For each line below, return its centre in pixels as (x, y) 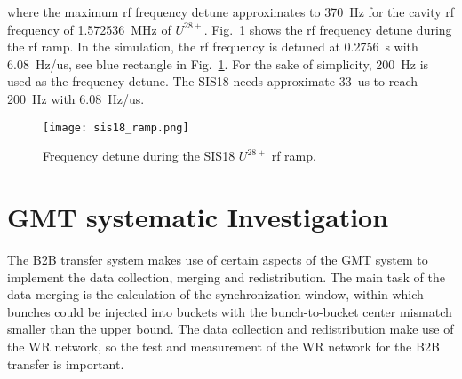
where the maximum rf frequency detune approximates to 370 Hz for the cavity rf (231, 12)
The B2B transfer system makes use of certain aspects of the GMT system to (218, 259)
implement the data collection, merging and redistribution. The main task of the (227, 276)
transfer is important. (66, 363)
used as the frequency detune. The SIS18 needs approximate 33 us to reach (213, 81)
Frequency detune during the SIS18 (139, 156)
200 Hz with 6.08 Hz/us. (76, 98)
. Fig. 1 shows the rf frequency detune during (328, 29)
